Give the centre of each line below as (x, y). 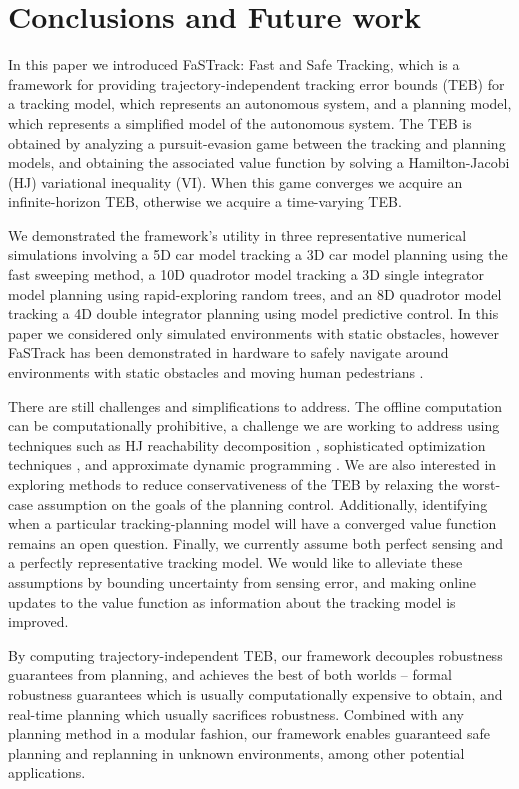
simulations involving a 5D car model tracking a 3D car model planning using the (258, 254)
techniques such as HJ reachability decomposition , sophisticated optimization (247, 444)
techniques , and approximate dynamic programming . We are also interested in (252, 464)
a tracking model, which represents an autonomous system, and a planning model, (260, 103)
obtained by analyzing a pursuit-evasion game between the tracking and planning (257, 142)
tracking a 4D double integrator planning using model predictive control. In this (253, 313)
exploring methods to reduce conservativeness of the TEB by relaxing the (233, 484)
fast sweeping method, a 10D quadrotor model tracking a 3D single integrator (246, 274)
